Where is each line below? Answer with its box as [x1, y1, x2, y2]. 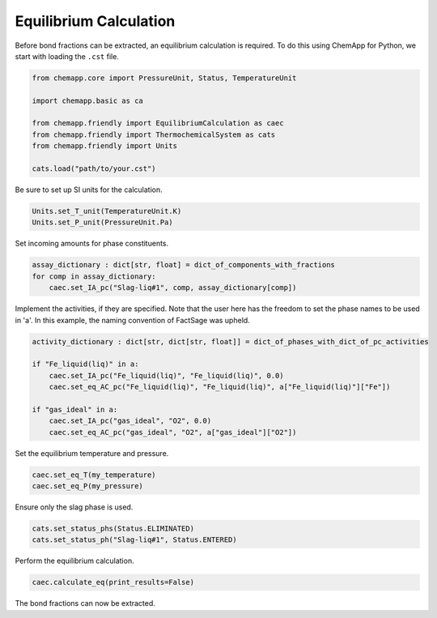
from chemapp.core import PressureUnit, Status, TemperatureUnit [32, 73, 297, 83]
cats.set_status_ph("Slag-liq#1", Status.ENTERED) [32, 535, 238, 544]
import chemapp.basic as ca [32, 96, 143, 105]
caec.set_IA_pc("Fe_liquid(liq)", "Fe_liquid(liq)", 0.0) [49, 371, 284, 380]
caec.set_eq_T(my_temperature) [32, 470, 157, 479]
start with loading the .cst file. [15, 51, 119, 61]
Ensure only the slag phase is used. [15, 502, 134, 512]
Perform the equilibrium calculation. [15, 556, 134, 566]
